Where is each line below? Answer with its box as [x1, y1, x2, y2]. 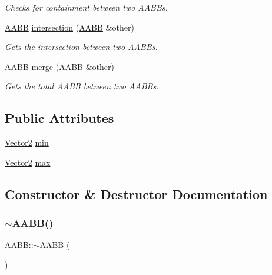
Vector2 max [5, 156, 51, 168]
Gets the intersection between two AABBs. [5, 41, 158, 53]
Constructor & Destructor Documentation [5, 185, 268, 203]
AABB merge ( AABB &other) [5, 60, 114, 72]
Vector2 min [5, 136, 49, 149]
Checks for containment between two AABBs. [5, 1, 168, 13]
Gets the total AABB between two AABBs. [5, 80, 159, 92]
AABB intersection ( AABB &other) [5, 21, 134, 33]
